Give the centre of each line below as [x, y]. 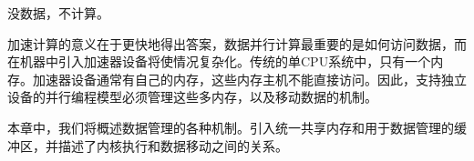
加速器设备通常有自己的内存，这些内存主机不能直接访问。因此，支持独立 [249, 79]
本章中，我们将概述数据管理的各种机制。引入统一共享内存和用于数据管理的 [231, 127]
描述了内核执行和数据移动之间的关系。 [173, 145]
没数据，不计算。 [58, 13]
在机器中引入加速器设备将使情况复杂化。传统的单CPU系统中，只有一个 [219, 61]
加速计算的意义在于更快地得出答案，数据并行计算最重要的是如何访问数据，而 [237, 43]
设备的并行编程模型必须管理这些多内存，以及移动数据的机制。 [192, 97]
